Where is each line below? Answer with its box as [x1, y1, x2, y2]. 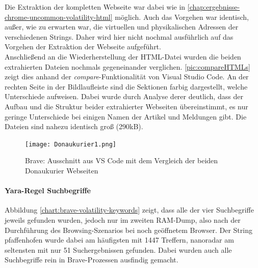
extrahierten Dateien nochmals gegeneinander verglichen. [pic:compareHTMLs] [5, 61, 250, 72]
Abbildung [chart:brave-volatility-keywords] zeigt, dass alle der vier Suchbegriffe [5, 204, 254, 215]
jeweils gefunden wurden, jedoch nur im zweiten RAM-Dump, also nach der [5, 214, 241, 225]
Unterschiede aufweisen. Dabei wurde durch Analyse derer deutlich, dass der [5, 91, 243, 102]
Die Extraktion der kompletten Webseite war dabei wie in [5, 2, 186, 12]
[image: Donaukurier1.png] [25, 140, 116, 148]
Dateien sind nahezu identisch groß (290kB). [5, 121, 143, 132]
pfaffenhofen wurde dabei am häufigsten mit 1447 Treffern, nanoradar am [5, 234, 234, 245]
